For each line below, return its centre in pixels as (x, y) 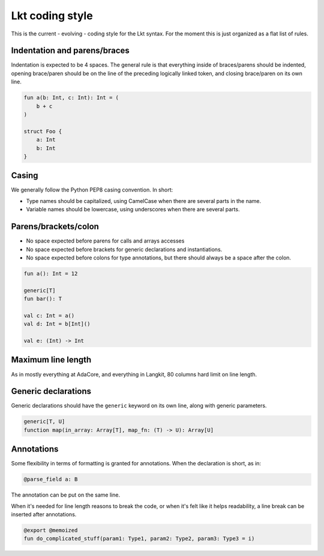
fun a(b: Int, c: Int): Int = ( (71, 98)
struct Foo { (43, 131)
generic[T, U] (44, 422)
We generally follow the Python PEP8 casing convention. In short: (92, 190)
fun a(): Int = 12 (51, 273)
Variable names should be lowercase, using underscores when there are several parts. (133, 210)
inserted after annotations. (44, 515)
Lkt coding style (52, 16)
